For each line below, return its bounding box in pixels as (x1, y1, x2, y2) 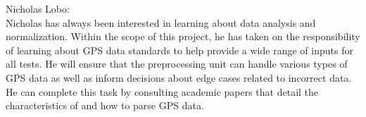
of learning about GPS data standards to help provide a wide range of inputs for (6, 42, 353, 57)
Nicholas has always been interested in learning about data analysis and (6, 15, 316, 30)
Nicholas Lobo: (6, 1, 70, 16)
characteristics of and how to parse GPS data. (6, 98, 204, 113)
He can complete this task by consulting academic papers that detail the (6, 84, 319, 99)
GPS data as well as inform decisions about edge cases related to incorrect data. (6, 70, 352, 85)
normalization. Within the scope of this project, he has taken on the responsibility (6, 29, 360, 44)
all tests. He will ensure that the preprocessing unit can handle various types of (6, 56, 348, 71)
